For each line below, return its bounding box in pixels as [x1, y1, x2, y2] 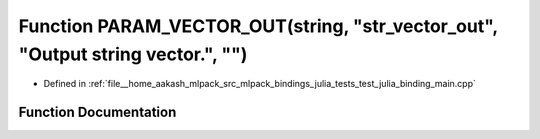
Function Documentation [18, 104, 177, 121]
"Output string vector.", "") [18, 43, 248, 65]
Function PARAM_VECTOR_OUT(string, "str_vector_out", [18, 15, 499, 37]
